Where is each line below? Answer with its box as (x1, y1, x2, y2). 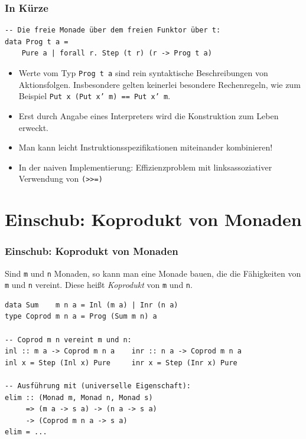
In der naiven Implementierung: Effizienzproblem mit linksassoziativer (18, 160, 272, 173)
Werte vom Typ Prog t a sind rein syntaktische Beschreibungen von (18, 67, 268, 78)
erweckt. (18, 121, 48, 133)
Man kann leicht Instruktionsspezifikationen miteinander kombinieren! (18, 141, 273, 153)
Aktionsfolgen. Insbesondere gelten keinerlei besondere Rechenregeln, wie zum (18, 78, 301, 90)
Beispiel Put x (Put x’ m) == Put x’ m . (18, 90, 171, 102)
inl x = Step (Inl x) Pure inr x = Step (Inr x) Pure (5, 358, 237, 367)
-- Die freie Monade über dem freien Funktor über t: (5, 26, 221, 35)
